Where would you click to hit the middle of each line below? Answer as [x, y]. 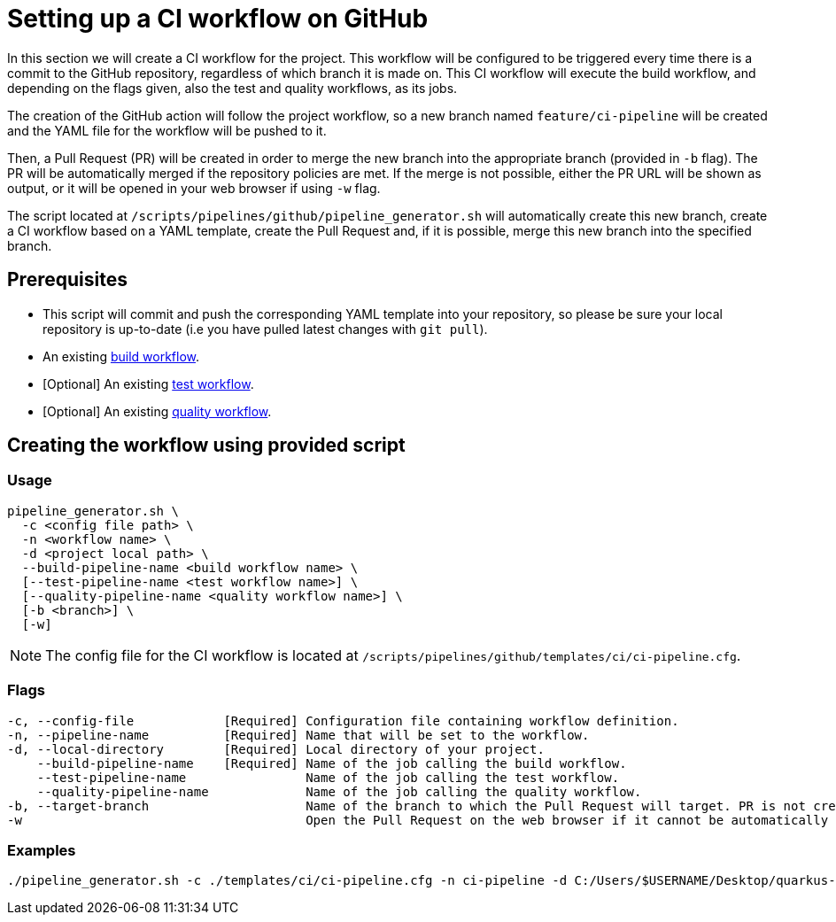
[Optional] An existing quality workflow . [157, 411]
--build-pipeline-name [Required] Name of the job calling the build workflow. [332, 763]
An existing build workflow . [121, 356]
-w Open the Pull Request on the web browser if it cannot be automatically [418, 820]
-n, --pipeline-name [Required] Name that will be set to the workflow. [298, 735]
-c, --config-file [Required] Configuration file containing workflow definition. [343, 721]
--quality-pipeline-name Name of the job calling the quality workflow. [339, 791]
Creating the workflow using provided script [206, 446]
